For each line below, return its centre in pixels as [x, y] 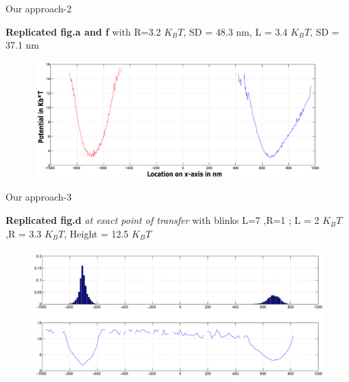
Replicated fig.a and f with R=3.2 [83, 31]
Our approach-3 [39, 197]
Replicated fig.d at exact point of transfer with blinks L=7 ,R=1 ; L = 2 [163, 220]
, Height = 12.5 [96, 233]
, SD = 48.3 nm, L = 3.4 [236, 31]
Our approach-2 [39, 8]
